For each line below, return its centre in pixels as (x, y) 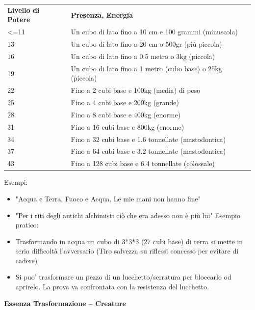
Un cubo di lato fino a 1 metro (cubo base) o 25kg (146, 68)
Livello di (24, 10)
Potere (19, 19)
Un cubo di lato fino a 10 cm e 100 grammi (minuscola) (154, 32)
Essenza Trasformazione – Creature (65, 303)
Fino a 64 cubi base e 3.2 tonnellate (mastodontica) (148, 151)
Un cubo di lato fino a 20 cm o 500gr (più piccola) (146, 44)
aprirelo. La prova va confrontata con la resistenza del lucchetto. (112, 287)
